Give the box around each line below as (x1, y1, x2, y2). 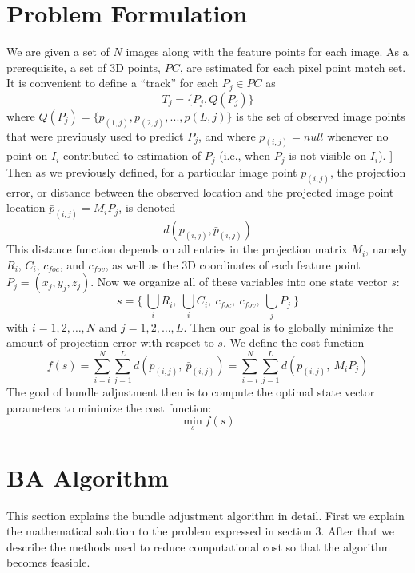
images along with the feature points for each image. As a (126, 43, 409, 60)
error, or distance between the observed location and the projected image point (6, 183, 394, 200)
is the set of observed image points (236, 107, 405, 124)
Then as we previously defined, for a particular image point (6, 163, 297, 180)
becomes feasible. (6, 554, 90, 571)
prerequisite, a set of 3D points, (6, 58, 162, 75)
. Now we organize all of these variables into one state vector (90, 273, 388, 290)
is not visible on (289, 147, 367, 164)
